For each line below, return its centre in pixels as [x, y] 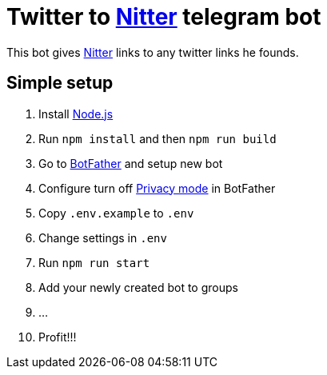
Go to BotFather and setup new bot [131, 163]
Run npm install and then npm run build [158, 138]
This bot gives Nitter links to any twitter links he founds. [153, 52]
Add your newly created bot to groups [138, 287]
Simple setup [60, 83]
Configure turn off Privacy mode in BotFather [157, 188]
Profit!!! [58, 337]
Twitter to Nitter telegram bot [164, 17]
